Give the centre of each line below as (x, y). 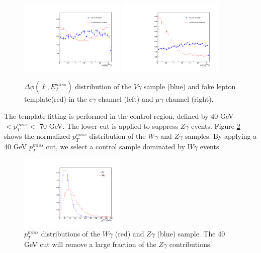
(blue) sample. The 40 (191, 234)
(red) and (129, 234)
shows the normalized (37, 136)
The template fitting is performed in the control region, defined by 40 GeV (119, 116)
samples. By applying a (221, 136)
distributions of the (70, 234)
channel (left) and (126, 99)
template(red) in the (56, 99)
